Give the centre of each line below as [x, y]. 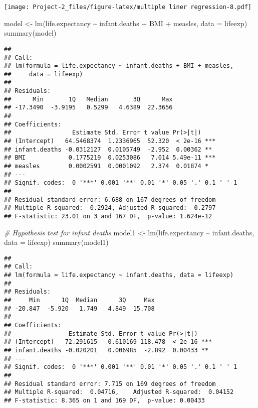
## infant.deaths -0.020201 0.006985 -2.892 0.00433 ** [106, 351]
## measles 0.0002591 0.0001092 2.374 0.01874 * [106, 166]
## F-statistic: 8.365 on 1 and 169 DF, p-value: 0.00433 [104, 400]
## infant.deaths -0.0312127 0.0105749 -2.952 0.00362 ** [108, 149]
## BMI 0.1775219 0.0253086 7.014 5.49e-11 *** [110, 158]
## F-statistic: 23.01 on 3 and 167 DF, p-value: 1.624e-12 [108, 216]
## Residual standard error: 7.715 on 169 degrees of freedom [110, 384]
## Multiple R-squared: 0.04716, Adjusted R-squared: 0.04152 [119, 392]
